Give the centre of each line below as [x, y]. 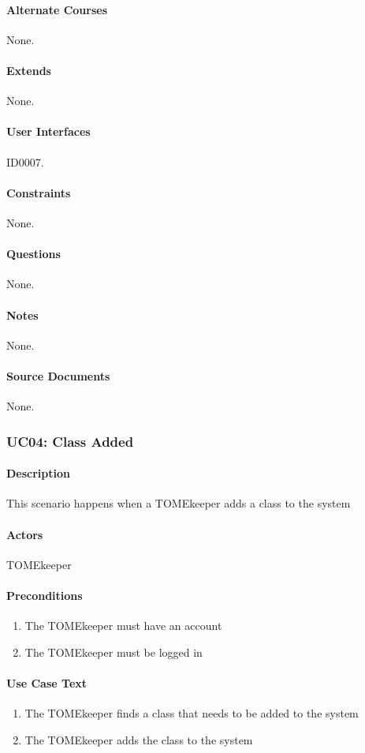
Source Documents [58, 375]
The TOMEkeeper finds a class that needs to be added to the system [192, 713]
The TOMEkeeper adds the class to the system [139, 739]
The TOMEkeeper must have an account [123, 626]
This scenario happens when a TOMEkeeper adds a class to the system [179, 503]
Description [39, 473]
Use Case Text [47, 682]
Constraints [39, 192]
